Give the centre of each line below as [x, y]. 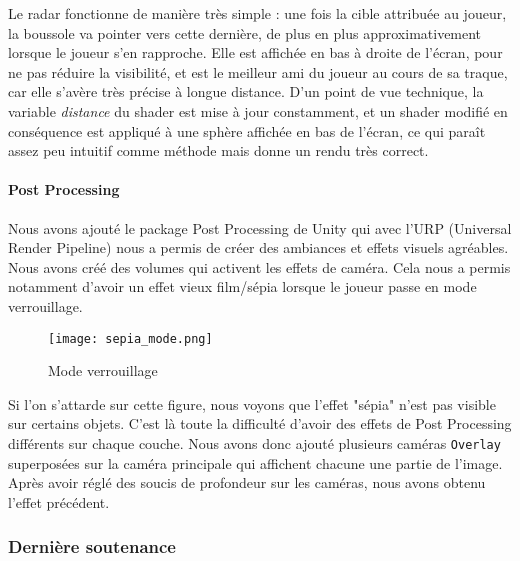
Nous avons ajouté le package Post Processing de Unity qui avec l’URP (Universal [260, 227]
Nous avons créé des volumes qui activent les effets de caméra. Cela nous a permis [259, 266]
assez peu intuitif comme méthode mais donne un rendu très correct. [218, 150]
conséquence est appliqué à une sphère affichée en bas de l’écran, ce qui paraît [247, 130]
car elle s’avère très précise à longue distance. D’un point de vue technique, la [246, 91]
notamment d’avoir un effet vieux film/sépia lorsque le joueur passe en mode [242, 286]
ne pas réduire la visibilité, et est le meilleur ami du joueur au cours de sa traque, [258, 71]
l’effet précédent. [59, 501]
